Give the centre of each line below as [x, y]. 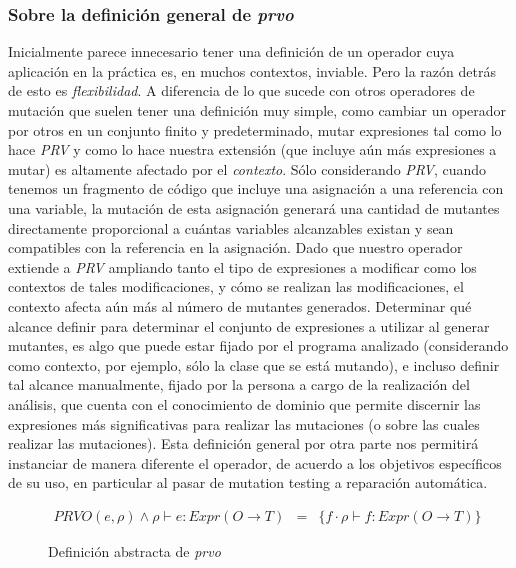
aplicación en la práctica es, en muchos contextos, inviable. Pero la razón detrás [252, 70]
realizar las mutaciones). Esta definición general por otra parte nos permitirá [243, 443]
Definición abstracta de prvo [134, 550]
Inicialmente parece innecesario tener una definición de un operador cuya [231, 51]
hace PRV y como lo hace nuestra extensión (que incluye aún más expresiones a [252, 149]
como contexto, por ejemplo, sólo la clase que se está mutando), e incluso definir [254, 364]
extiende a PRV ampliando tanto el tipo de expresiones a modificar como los [242, 266]
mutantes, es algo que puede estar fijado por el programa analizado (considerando [258, 345]
